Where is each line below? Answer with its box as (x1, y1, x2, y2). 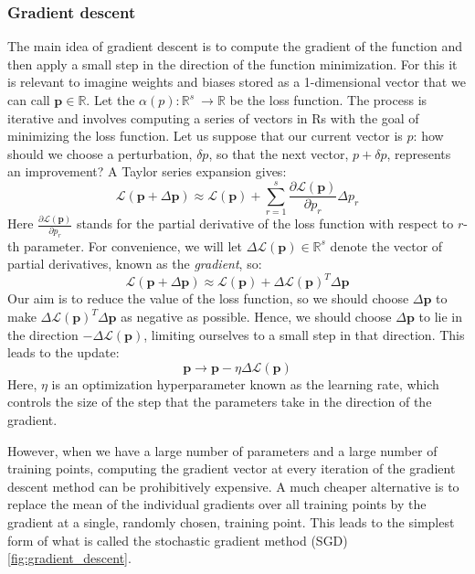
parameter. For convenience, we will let (23, 236, 242, 255)
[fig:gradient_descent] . (7, 548, 132, 568)
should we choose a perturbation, (7, 143, 193, 163)
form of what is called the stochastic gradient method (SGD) (7, 530, 348, 549)
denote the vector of (330, 236, 443, 255)
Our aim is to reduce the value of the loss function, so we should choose (7, 289, 409, 308)
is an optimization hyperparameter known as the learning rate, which (51, 374, 439, 393)
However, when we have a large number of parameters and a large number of (7, 441, 438, 460)
